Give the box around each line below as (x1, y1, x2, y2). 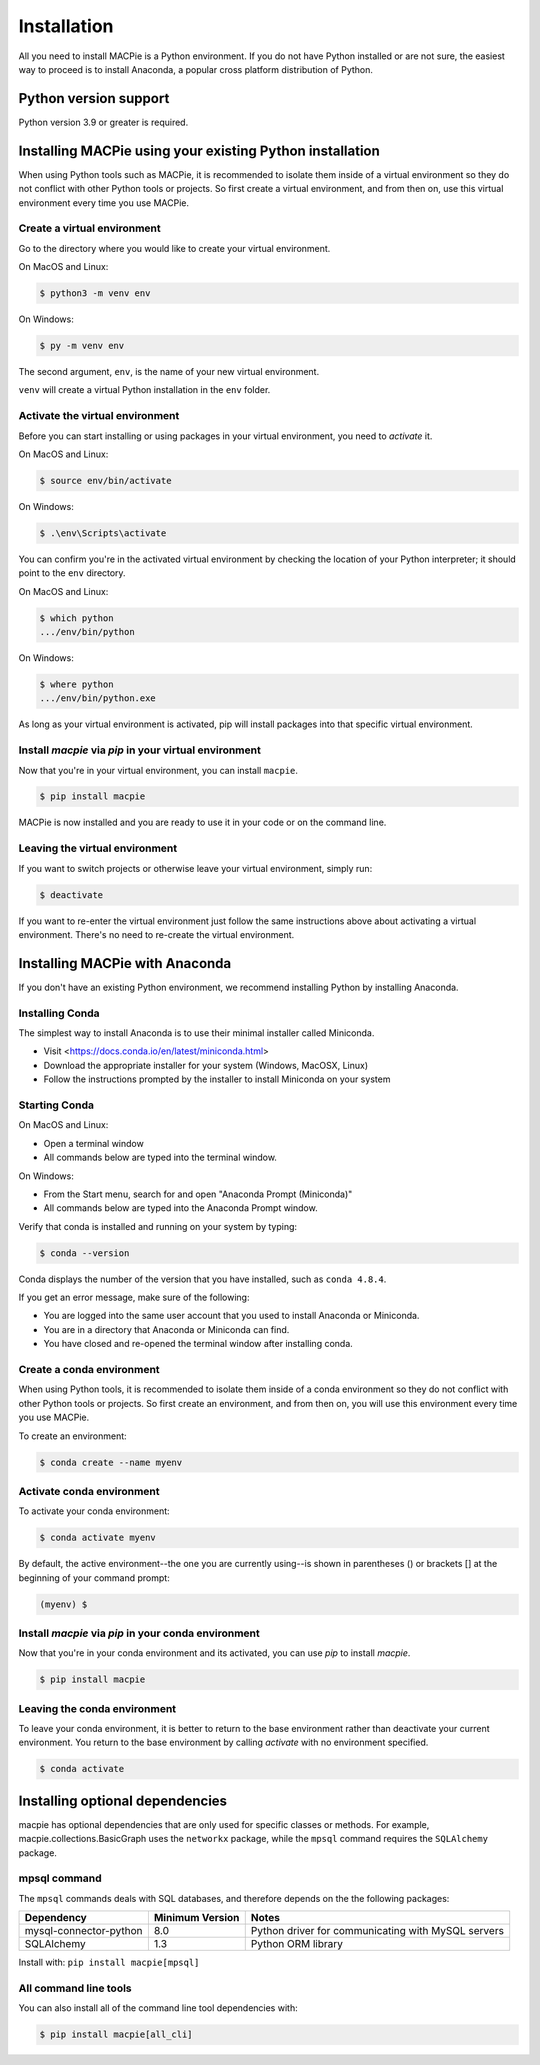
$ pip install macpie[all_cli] (39, 2029, 194, 2040)
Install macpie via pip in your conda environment (18, 1626, 260, 1640)
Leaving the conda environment (18, 1701, 177, 1715)
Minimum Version (153, 1911, 240, 1925)
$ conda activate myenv (39, 1532, 157, 1544)
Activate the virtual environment (18, 409, 180, 423)
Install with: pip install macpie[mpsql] (18, 1956, 200, 1969)
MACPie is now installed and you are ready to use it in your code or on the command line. (18, 816, 387, 829)
